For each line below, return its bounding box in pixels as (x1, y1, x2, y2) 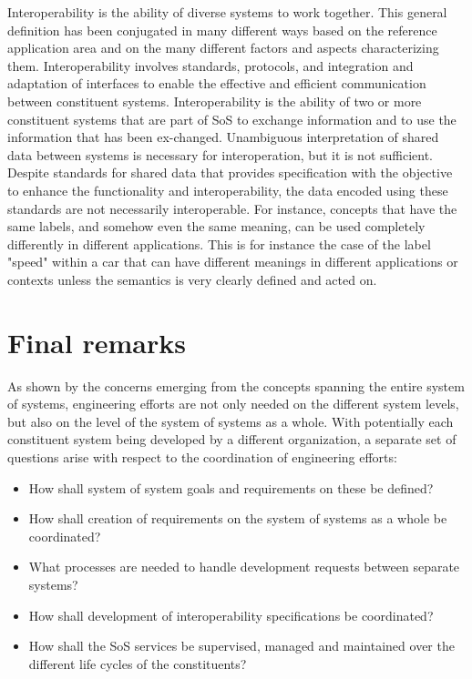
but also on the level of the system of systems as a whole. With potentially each (7, 411, 454, 431)
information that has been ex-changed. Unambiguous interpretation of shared (7, 127, 439, 147)
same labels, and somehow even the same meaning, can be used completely (7, 217, 426, 236)
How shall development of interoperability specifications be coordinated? (28, 605, 434, 624)
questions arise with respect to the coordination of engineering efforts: (7, 448, 397, 466)
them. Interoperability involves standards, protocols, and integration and (7, 56, 414, 75)
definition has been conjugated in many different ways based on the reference (7, 20, 437, 39)
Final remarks (7, 323, 186, 360)
